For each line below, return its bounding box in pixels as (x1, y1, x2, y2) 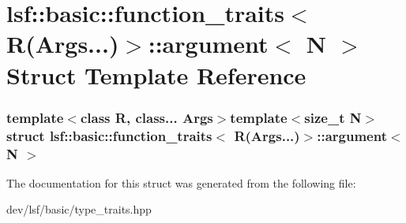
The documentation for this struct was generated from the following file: (6, 174, 356, 191)
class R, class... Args (80, 107, 213, 127)
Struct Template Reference (6, 58, 306, 91)
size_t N (304, 107, 362, 127)
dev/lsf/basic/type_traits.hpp (6, 201, 152, 217)
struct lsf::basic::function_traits (6, 125, 212, 145)
